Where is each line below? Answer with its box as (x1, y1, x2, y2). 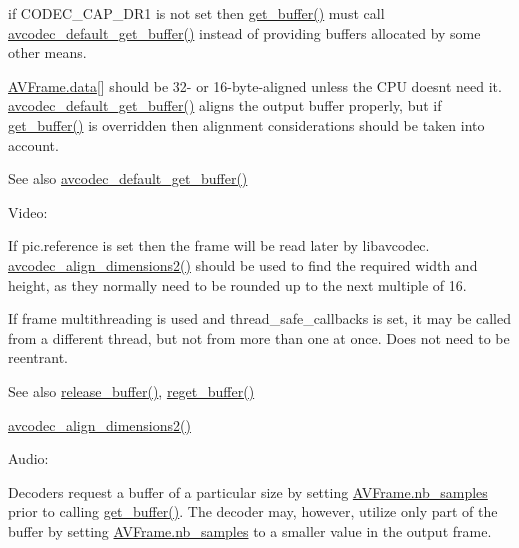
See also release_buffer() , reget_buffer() (8, 380, 255, 401)
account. (8, 134, 59, 155)
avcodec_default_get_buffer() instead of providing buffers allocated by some (8, 22, 481, 43)
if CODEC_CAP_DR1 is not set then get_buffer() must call (8, 3, 385, 23)
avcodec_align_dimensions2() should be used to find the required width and (8, 254, 478, 275)
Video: (8, 201, 48, 222)
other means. (8, 42, 87, 63)
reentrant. (8, 347, 68, 368)
